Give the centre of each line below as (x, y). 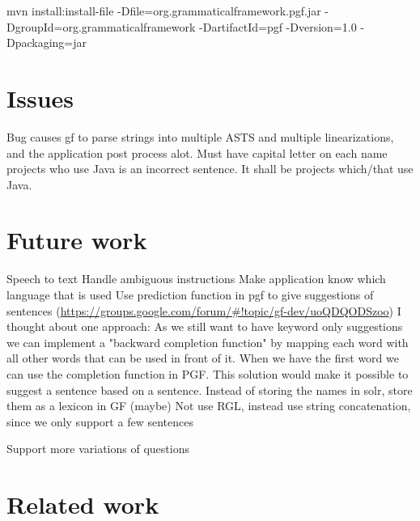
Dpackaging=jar (47, 42)
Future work (77, 240)
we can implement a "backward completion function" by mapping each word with (208, 342)
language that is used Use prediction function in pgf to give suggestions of (190, 294)
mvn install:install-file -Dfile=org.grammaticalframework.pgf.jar (164, 11)
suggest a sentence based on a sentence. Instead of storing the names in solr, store (210, 390)
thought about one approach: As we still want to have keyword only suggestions (205, 326)
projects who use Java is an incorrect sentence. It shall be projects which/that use (210, 169)
